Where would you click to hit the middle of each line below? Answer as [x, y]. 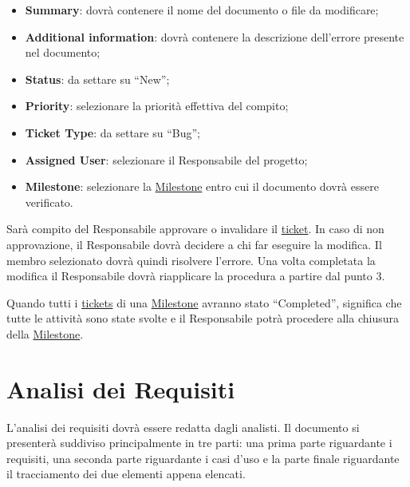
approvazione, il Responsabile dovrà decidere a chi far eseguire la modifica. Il [194, 244]
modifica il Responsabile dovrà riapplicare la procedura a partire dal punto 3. [196, 276]
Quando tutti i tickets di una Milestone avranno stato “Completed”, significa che [204, 302]
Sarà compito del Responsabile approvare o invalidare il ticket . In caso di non [195, 229]
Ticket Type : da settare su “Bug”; [113, 132]
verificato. [49, 202]
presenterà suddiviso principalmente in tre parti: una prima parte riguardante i [199, 443]
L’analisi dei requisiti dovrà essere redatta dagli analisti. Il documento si [183, 427]
